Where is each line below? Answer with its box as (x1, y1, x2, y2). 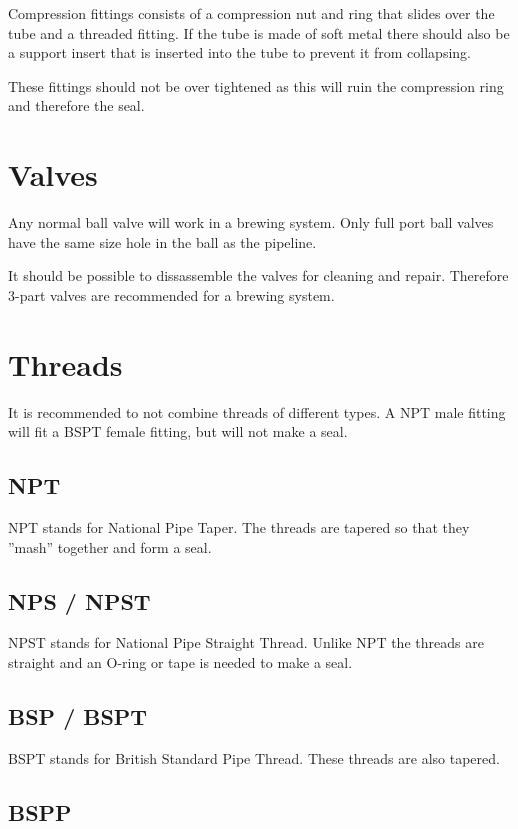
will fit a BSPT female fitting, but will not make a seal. (8, 421, 348, 442)
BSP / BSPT (8, 700, 148, 731)
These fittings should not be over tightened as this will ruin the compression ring (8, 75, 504, 96)
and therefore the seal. (8, 95, 145, 116)
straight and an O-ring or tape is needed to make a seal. (8, 651, 353, 672)
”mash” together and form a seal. (8, 536, 212, 557)
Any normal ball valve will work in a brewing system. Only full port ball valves (8, 212, 494, 233)
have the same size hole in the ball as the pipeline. (8, 231, 317, 252)
